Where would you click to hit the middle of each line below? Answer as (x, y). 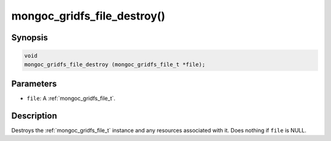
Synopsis (30, 38)
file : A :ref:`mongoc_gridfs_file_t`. (71, 98)
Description (34, 116)
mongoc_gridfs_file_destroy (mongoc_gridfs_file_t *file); (115, 64)
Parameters (34, 83)
